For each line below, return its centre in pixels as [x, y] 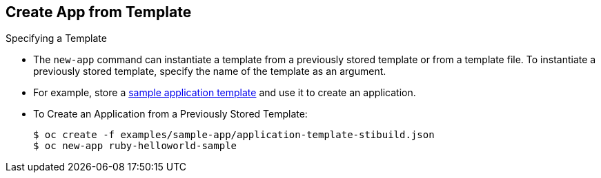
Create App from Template [99, 12]
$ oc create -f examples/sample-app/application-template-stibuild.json [234, 135]
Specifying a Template [56, 38]
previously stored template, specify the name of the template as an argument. [210, 71]
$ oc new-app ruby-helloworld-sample [135, 146]
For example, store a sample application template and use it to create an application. [225, 93]
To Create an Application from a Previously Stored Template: [170, 114]
